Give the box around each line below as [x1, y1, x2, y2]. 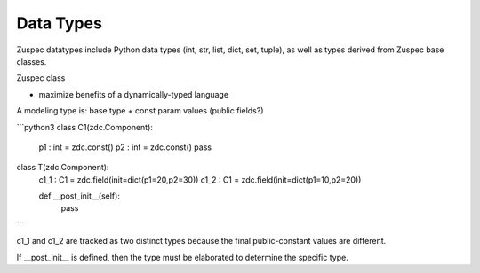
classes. [16, 56, 47, 66]
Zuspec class [16, 73, 66, 83]
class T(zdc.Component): [16, 162, 109, 173]
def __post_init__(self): [38, 191, 120, 201]
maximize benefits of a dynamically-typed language [38, 89, 229, 99]
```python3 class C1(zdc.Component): [16, 121, 153, 132]
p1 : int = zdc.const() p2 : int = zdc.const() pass [38, 142, 212, 152]
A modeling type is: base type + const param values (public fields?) [16, 105, 264, 116]
